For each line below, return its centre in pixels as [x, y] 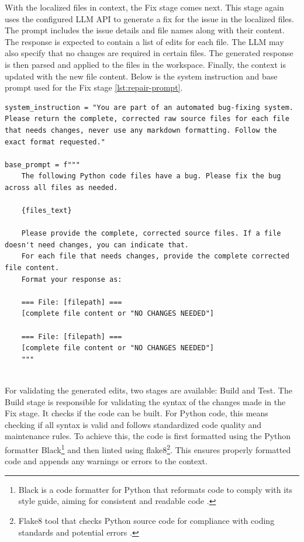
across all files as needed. [61, 187]
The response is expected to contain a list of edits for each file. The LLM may [144, 41]
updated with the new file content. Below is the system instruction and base [141, 76]
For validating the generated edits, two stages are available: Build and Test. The [148, 390]
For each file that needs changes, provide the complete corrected [155, 256]
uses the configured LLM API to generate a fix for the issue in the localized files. [149, 18]
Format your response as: [72, 279]
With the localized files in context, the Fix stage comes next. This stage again [144, 7]
